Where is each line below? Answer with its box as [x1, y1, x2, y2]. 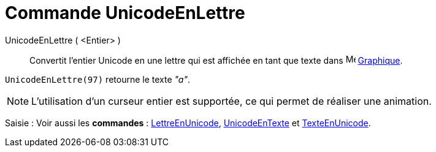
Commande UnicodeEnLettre [5, 2, 245, 23]
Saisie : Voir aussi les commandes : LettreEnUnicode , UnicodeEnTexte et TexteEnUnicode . [5, 117, 371, 128]
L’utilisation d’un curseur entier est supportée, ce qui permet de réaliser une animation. [31, 94, 432, 107]
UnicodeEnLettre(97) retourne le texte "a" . [5, 74, 190, 85]
